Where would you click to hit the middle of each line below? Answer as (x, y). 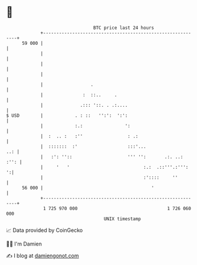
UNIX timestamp (122, 219)
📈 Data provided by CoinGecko (45, 230)
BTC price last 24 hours (124, 28)
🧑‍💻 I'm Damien (24, 244)
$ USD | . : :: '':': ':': (67, 115)
